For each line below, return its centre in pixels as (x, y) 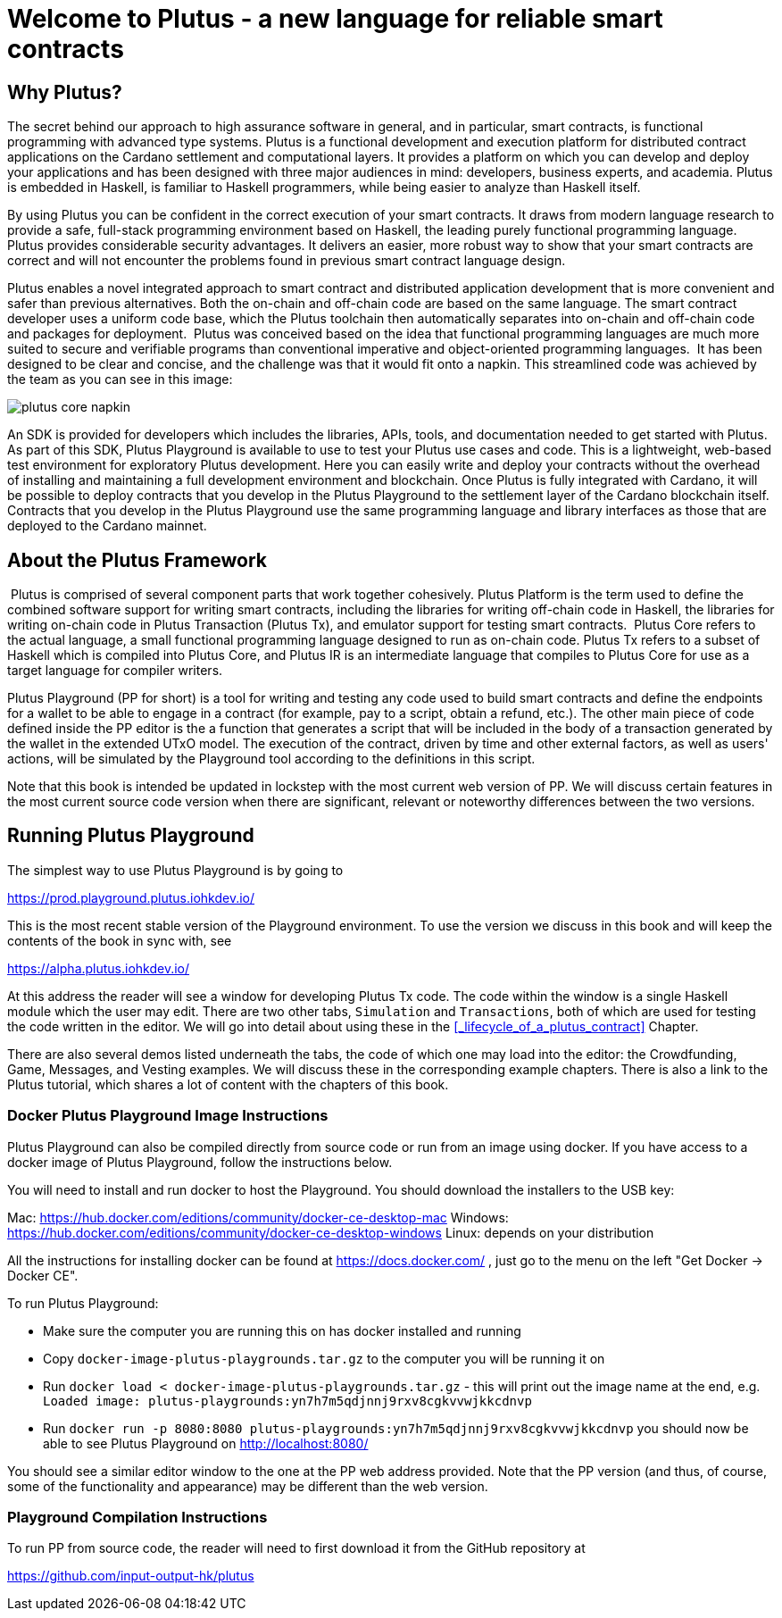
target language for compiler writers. (115, 671)
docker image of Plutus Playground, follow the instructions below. (200, 1162)
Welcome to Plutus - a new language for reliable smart (335, 19)
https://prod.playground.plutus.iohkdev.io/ (131, 897)
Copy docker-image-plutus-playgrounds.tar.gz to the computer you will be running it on (324, 1358)
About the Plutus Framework (137, 560)
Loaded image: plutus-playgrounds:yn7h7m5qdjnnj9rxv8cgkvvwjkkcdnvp (287, 1401)
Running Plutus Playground (131, 836)
